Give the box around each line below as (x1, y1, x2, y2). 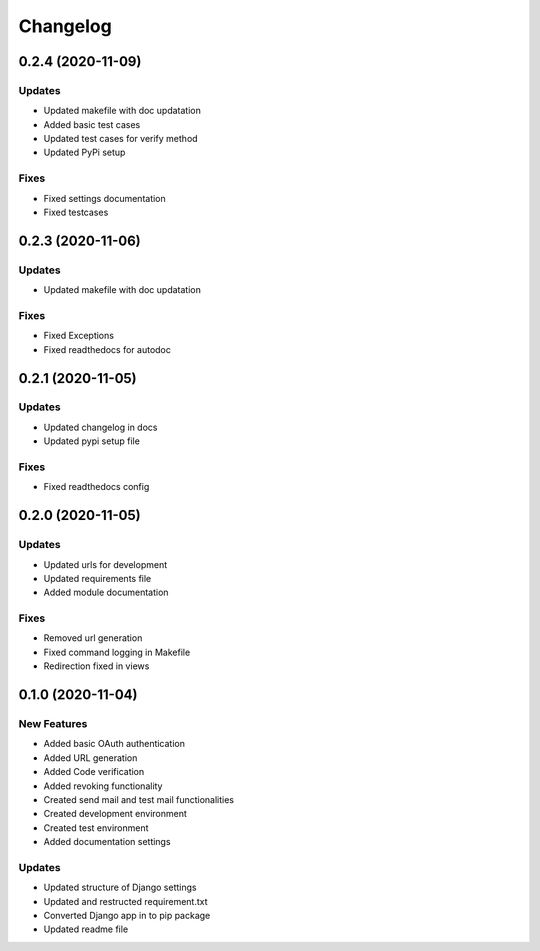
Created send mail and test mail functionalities (43, 793, 235, 805)
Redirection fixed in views (43, 660, 150, 672)
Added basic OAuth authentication (43, 738, 185, 750)
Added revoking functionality (43, 780, 163, 792)
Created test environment (43, 821, 149, 834)
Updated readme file (43, 923, 129, 935)
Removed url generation (43, 632, 143, 644)
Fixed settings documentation (43, 192, 167, 204)
